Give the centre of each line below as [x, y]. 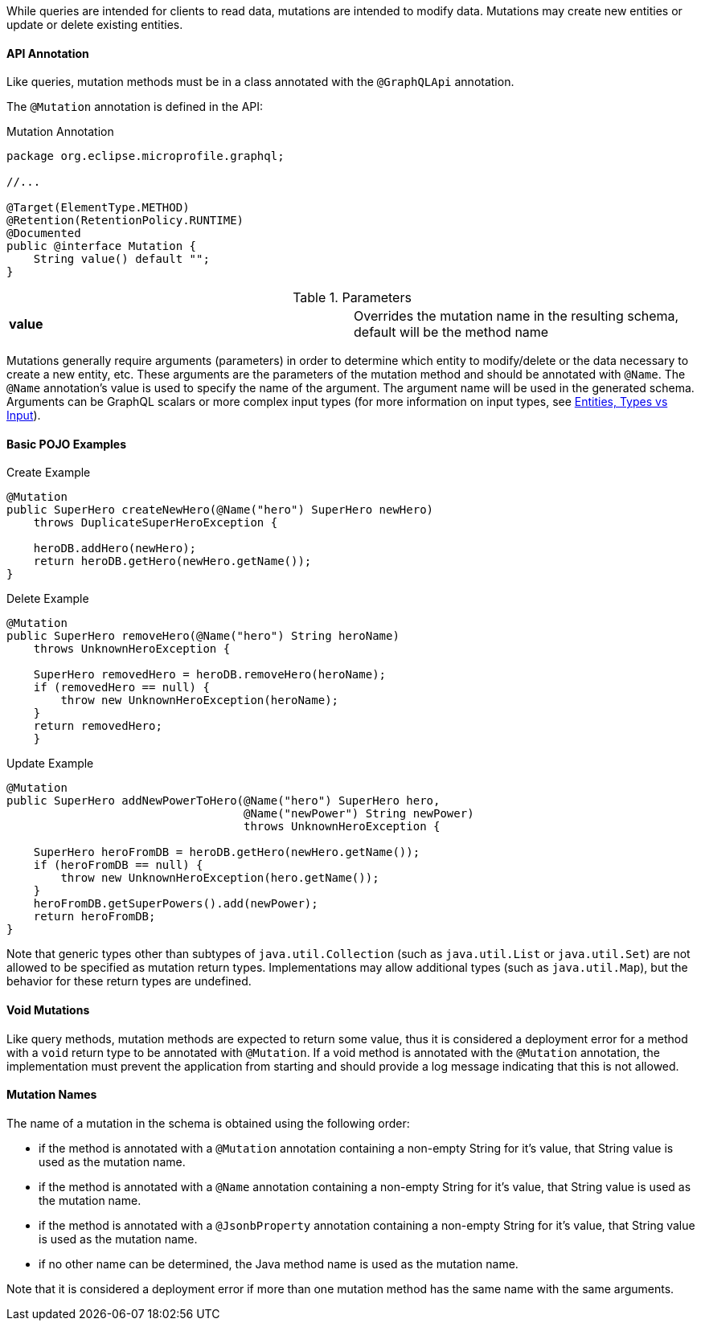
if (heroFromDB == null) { [118, 865]
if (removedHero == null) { [121, 688]
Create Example [49, 473]
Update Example [50, 764]
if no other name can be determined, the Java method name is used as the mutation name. [279, 1264]
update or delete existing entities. [95, 25]
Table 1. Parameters [352, 298]
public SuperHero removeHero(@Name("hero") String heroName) [203, 636]
